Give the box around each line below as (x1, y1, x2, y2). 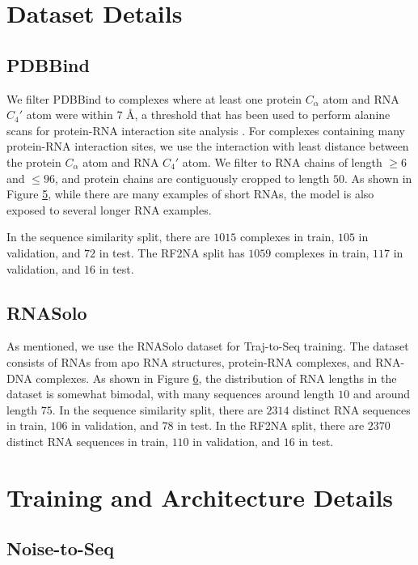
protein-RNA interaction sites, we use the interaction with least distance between (6, 138, 409, 155)
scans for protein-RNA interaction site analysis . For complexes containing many (6, 121, 405, 138)
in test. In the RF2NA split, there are (177, 417, 365, 434)
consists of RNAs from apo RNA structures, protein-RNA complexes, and (6, 353, 372, 370)
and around (353, 385, 411, 402)
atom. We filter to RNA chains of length (182, 153, 382, 170)
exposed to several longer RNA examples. (6, 201, 212, 218)
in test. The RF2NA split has (99, 244, 245, 261)
